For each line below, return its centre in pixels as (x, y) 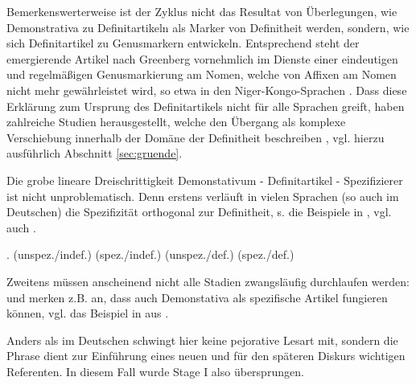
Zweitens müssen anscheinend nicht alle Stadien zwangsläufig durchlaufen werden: (208, 281)
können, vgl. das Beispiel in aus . (88, 313)
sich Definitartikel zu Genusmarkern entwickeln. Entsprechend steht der (183, 43)
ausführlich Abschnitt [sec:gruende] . (95, 153)
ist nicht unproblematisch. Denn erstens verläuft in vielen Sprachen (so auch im (203, 196)
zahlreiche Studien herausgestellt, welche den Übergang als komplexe (176, 122)
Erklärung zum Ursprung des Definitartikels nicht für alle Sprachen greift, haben (206, 106)
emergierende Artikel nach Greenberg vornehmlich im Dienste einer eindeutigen (202, 58)
